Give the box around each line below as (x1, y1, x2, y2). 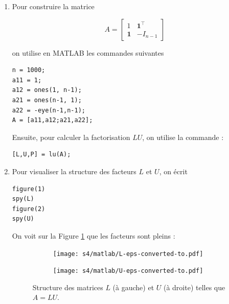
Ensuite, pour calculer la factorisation (12, 131, 130, 142)
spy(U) (12, 215, 34, 223)
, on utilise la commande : (142, 131, 224, 142)
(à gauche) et (112, 282, 154, 292)
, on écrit (159, 166, 188, 176)
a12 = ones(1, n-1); (12, 86, 82, 94)
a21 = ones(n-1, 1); (12, 96, 82, 104)
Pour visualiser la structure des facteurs (12, 166, 136, 176)
